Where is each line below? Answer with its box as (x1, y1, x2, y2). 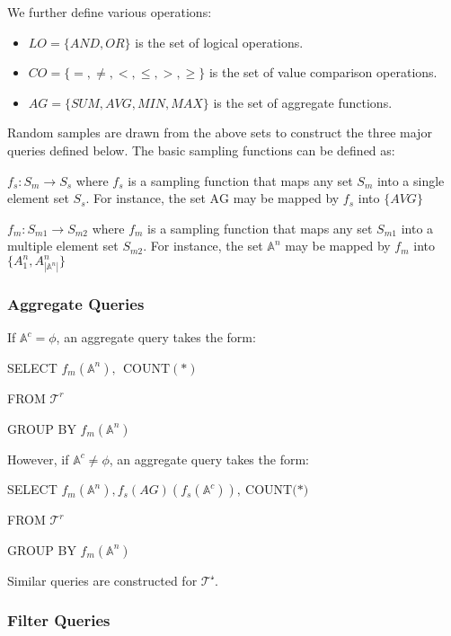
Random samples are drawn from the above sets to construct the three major (7, 123, 432, 142)
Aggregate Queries (7, 293, 145, 315)
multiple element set (7, 236, 119, 255)
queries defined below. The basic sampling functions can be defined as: (7, 140, 395, 159)
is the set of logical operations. (135, 32, 304, 51)
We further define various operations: (7, 3, 212, 21)
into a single (376, 171, 445, 190)
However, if (7, 449, 69, 468)
